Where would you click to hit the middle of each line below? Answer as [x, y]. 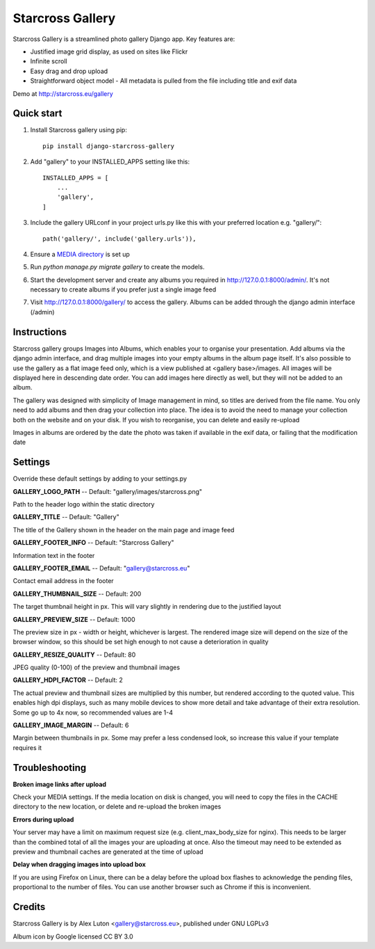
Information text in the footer [54, 555]
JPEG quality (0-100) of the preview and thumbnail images [97, 667]
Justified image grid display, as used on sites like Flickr [109, 51]
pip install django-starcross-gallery [109, 146]
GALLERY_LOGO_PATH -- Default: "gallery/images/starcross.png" [108, 491]
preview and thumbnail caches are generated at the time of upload [108, 852]
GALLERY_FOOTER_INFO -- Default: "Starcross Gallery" [93, 543]
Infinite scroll [49, 61]
